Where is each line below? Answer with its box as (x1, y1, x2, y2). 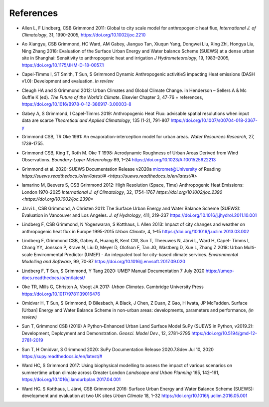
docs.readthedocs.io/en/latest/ (21, 275, 85, 281)
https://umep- (205, 268, 234, 274)
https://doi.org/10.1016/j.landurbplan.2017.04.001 (21, 377, 121, 383)
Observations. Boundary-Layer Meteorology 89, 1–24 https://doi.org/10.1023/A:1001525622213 (21, 157, 216, 163)
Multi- (244, 245, 257, 251)
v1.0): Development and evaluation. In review (21, 78, 114, 84)
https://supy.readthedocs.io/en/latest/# (21, 353, 103, 359)
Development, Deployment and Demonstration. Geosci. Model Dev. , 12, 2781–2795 (21, 330, 191, 336)
